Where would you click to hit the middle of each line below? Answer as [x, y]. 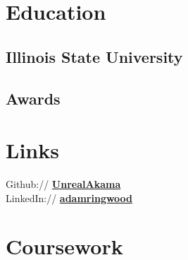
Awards [33, 98]
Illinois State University [94, 56]
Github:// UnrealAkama [63, 184]
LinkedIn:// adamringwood [69, 197]
